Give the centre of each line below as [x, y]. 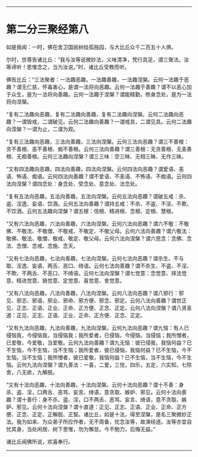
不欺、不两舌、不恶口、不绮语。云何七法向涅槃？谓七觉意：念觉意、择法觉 [96, 273]
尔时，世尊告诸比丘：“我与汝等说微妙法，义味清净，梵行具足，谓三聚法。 [95, 59]
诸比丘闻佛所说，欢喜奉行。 [40, 442]
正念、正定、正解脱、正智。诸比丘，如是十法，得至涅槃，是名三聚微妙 [101, 414]
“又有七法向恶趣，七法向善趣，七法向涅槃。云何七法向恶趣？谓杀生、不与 [95, 258]
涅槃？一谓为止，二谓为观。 [44, 129]
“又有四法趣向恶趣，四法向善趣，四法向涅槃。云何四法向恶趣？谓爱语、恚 [95, 168]
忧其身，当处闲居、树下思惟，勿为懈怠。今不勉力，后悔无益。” [81, 429]
